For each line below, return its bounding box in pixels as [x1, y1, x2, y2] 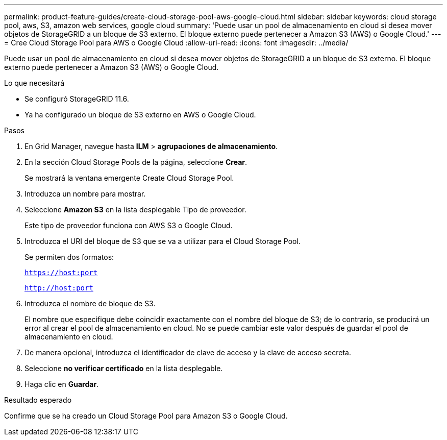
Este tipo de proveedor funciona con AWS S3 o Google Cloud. [24, 221, 233, 230]
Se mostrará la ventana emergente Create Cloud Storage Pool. [24, 174, 234, 182]
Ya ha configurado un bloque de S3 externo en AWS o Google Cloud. [24, 110, 256, 119]
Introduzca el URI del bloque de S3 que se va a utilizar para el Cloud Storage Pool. [24, 237, 301, 246]
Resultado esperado [4, 396, 72, 404]
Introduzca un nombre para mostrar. [24, 189, 146, 198]
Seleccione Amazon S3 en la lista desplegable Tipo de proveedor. [24, 205, 246, 214]
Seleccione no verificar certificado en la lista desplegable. [24, 364, 223, 373]
